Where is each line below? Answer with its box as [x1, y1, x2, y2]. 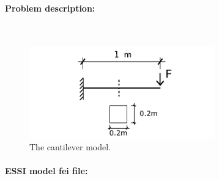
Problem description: [5, 1, 95, 14]
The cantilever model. [29, 141, 111, 153]
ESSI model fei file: [5, 164, 88, 177]
